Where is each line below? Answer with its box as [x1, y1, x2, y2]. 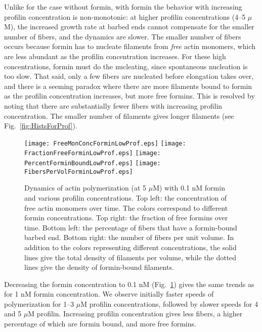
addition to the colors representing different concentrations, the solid [24, 242, 237, 252]
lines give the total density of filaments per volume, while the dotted [24, 252, 237, 262]
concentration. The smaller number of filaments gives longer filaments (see [4, 110, 234, 121]
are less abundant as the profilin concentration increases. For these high [4, 51, 226, 61]
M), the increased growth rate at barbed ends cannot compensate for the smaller [4, 21, 254, 32]
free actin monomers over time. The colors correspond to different [24, 202, 228, 213]
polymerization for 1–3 [4, 298, 74, 309]
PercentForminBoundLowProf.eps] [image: [24, 160, 161, 167]
